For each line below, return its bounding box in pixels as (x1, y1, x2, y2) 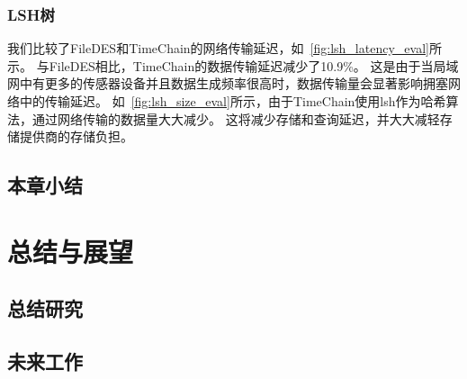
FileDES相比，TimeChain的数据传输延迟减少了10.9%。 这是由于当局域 (49, 56, 459, 75)
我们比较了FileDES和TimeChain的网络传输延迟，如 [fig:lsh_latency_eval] (7, 39, 429, 58)
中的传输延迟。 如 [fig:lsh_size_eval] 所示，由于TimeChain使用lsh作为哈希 (19, 92, 446, 110)
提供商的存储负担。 (19, 127, 133, 146)
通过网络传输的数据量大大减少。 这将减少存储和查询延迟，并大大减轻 (31, 109, 440, 128)
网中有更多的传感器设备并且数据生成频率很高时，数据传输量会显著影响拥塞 (7, 74, 448, 93)
